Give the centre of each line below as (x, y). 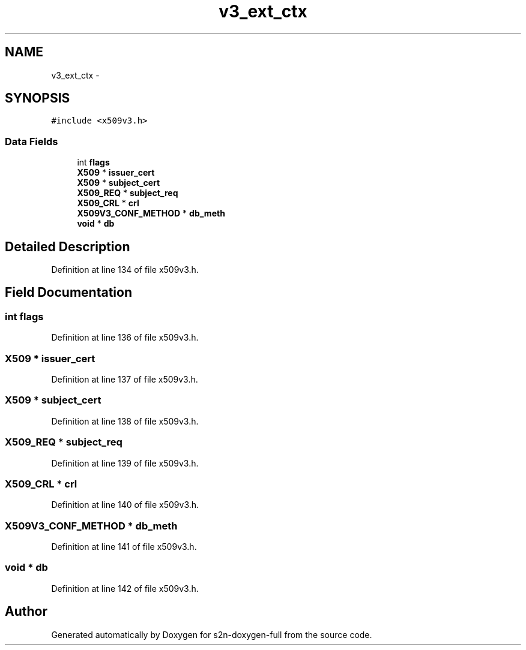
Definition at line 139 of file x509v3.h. (125, 463)
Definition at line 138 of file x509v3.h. (125, 421)
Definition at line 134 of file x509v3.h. (125, 270)
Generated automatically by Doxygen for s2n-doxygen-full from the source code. (212, 634)
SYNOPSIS (38, 98)
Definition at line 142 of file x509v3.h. (125, 588)
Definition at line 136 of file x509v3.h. (125, 338)
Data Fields (32, 141)
